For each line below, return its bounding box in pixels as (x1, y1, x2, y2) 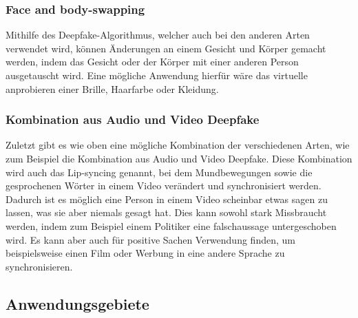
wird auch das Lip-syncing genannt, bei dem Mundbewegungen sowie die (6, 165, 313, 179)
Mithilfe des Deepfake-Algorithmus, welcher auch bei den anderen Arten (6, 28, 310, 42)
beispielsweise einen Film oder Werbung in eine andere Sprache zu (6, 246, 285, 260)
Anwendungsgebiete (6, 293, 149, 314)
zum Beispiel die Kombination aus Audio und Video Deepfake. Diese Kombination (6, 151, 352, 165)
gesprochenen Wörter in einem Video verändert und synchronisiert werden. (6, 178, 322, 193)
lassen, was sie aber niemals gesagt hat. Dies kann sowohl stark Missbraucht (6, 205, 327, 220)
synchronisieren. (6, 259, 73, 273)
